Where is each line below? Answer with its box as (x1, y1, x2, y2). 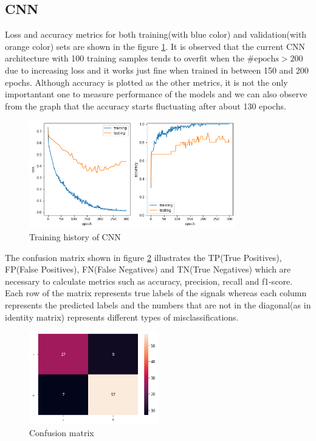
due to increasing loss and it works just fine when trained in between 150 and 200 (5, 63, 309, 76)
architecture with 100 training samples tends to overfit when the (5, 52, 244, 64)
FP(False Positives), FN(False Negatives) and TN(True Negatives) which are (5, 263, 291, 276)
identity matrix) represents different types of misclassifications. (5, 310, 239, 323)
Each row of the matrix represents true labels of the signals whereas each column (5, 286, 307, 299)
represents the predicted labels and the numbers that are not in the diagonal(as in (5, 299, 311, 311)
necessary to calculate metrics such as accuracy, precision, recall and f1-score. (5, 274, 293, 287)
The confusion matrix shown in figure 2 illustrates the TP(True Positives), (5, 251, 282, 263)
